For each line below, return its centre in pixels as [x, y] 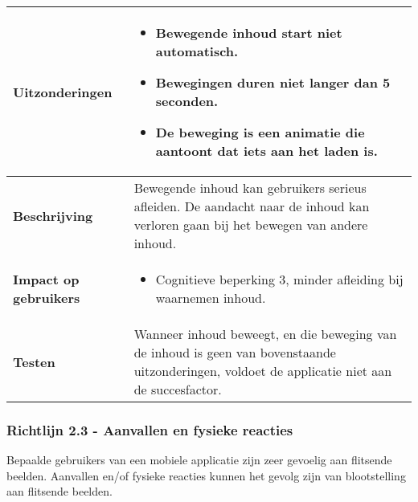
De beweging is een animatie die [260, 132]
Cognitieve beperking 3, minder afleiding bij [279, 279]
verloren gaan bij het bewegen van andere [251, 224]
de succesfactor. [178, 389]
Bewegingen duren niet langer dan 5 [273, 82]
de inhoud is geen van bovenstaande [235, 352]
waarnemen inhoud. [211, 298]
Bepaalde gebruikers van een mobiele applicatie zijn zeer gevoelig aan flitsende [199, 460]
